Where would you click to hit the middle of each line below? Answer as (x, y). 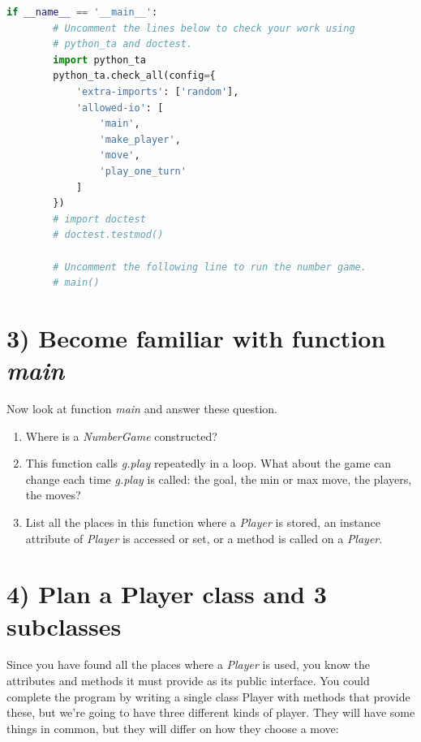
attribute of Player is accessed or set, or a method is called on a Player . (204, 538)
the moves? (53, 495)
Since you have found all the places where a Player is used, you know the (188, 664)
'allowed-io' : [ (120, 108)
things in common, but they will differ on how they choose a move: (173, 728)
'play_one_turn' (143, 171)
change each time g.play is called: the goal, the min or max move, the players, (219, 479)
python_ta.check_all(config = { (134, 76)
